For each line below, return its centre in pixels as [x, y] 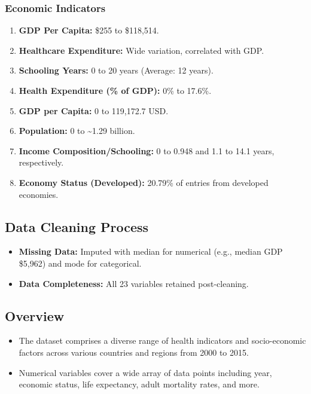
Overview [35, 315]
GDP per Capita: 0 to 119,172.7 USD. [94, 110]
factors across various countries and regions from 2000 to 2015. [134, 352]
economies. [39, 194]
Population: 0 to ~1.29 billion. [77, 131]
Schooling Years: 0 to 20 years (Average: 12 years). [116, 70]
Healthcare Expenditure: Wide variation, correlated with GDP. [141, 50]
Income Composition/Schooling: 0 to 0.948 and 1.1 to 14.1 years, [147, 150]
